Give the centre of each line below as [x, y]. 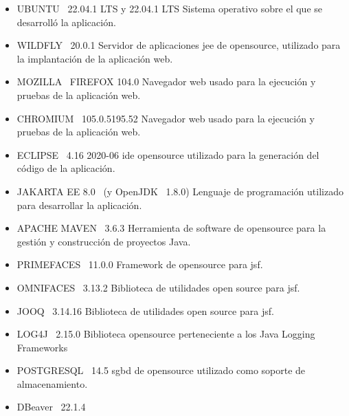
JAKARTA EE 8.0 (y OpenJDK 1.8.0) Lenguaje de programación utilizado [180, 191]
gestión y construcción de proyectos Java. [104, 241]
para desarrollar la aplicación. [79, 205]
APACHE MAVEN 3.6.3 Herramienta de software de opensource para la [171, 228]
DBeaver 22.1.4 [51, 407]
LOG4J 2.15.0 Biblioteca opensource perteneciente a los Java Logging [166, 334]
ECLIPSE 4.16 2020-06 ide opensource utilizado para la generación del [168, 154]
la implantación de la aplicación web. [95, 58]
